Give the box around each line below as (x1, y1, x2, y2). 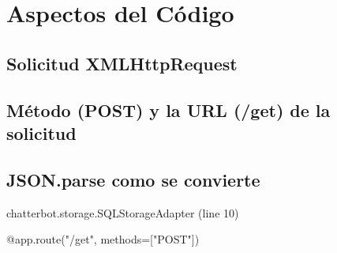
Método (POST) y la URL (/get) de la (6, 97, 331, 122)
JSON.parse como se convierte (6, 167, 260, 191)
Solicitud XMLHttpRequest (6, 51, 238, 75)
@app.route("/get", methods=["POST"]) (6, 231, 200, 247)
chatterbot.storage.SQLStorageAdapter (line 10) (6, 204, 239, 221)
